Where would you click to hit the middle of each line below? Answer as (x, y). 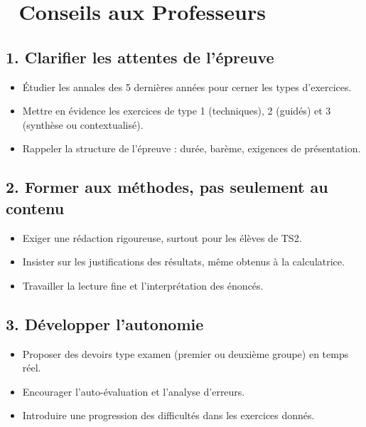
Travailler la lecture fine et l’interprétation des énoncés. (143, 285)
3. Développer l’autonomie (105, 323)
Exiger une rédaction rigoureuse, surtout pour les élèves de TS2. (162, 237)
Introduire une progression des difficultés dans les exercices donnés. (168, 415)
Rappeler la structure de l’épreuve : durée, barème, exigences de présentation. (192, 148)
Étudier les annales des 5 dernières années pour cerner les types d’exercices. (187, 86)
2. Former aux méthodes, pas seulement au (167, 187)
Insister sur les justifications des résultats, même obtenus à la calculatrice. (183, 262)
